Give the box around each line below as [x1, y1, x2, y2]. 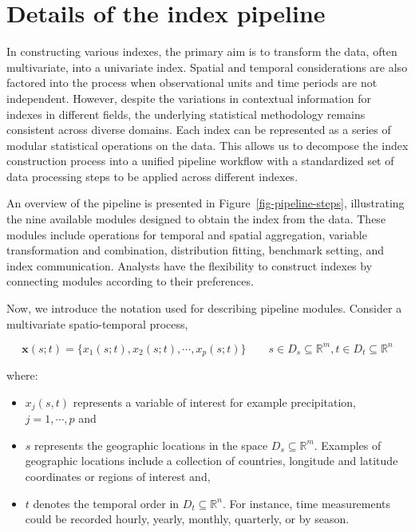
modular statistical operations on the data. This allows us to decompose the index [6, 136, 409, 153]
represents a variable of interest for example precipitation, [73, 393, 356, 410]
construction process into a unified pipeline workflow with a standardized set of [6, 152, 394, 169]
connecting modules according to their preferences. [6, 273, 254, 290]
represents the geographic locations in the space [34, 436, 268, 453]
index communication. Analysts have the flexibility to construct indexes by [6, 257, 373, 274]
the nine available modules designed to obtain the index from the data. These [6, 211, 386, 227]
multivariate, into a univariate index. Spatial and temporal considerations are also [6, 58, 408, 75]
